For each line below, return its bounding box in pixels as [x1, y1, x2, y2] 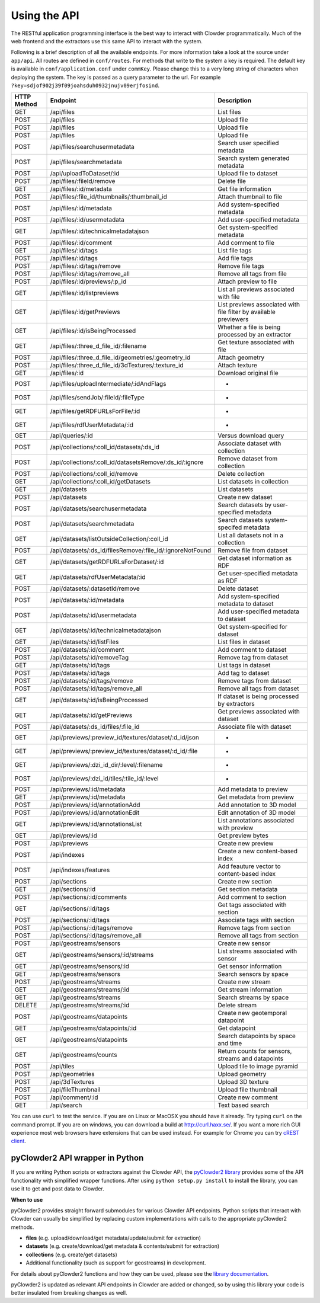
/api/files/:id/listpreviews [50, 289, 119, 297]
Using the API [11, 9, 79, 22]
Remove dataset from [217, 454, 278, 463]
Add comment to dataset [217, 646, 287, 654]
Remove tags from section [217, 924, 292, 932]
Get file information [217, 185, 272, 193]
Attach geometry [217, 353, 265, 361]
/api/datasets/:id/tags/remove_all [50, 684, 142, 693]
